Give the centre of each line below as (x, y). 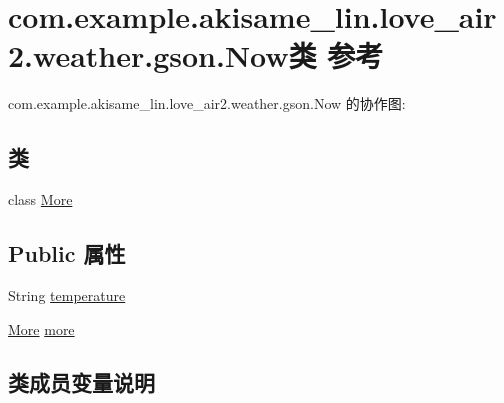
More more (41, 328)
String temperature (67, 294)
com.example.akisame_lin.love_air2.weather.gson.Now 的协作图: (207, 103)
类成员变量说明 (81, 382)
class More (40, 199)
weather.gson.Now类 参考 (208, 55)
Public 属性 (67, 253)
